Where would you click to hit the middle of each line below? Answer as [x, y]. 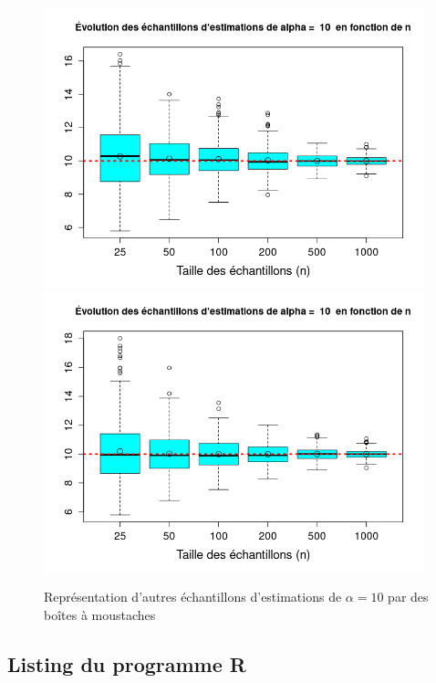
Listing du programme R [127, 663]
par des [408, 597]
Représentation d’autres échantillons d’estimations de [193, 597]
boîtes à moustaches [100, 614]
